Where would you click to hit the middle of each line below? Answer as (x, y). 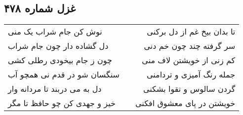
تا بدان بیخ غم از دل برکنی (191, 32)
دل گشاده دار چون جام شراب (58, 46)
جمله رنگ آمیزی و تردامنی (191, 75)
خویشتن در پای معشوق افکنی (185, 103)
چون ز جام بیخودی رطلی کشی (60, 60)
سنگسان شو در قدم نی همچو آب (64, 75)
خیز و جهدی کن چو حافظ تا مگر (62, 103)
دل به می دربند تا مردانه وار (55, 89)
